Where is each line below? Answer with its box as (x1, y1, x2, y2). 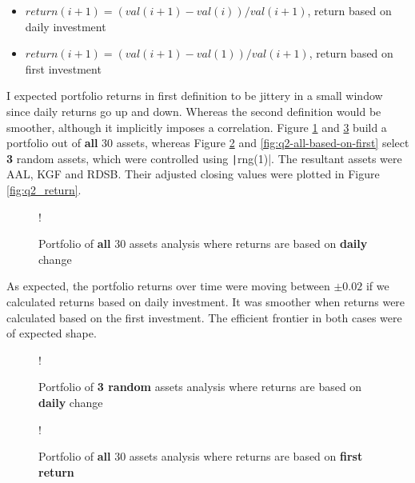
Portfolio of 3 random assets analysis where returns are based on (38, 378, 362, 395)
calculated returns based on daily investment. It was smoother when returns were (6, 293, 405, 309)
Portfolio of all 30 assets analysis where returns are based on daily (38, 235, 368, 252)
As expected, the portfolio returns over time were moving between (6, 277, 330, 294)
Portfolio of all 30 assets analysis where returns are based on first (38, 448, 363, 465)
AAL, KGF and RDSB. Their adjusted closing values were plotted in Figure (6, 166, 380, 182)
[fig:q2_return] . (6, 182, 82, 198)
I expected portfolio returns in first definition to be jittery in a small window (6, 87, 383, 104)
